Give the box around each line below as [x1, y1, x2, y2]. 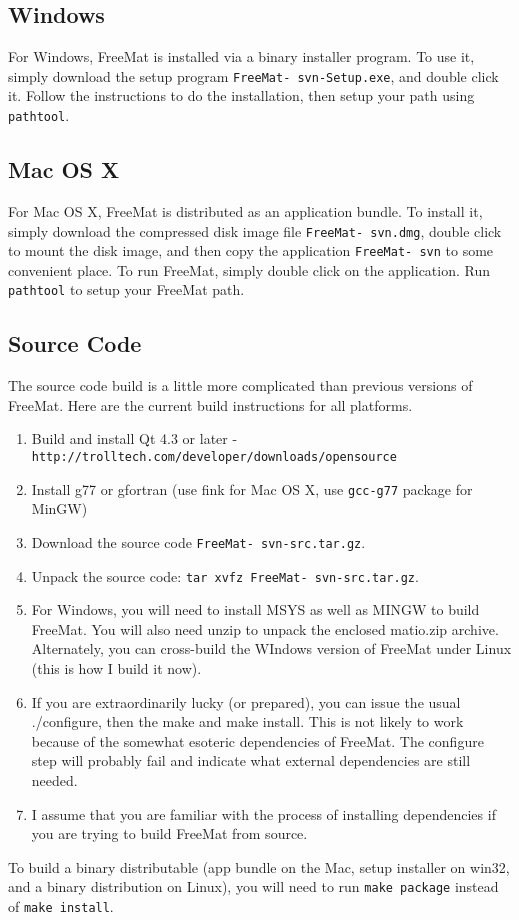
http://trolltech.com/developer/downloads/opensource [31, 450, 397, 465]
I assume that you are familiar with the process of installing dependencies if [31, 803, 496, 824]
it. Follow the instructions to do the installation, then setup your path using [8, 85, 475, 106]
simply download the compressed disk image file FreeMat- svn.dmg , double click [8, 220, 502, 241]
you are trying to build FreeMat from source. [31, 823, 308, 844]
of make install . [8, 896, 114, 917]
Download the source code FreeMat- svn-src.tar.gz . [31, 531, 366, 552]
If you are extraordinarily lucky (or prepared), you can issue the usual [31, 691, 461, 712]
